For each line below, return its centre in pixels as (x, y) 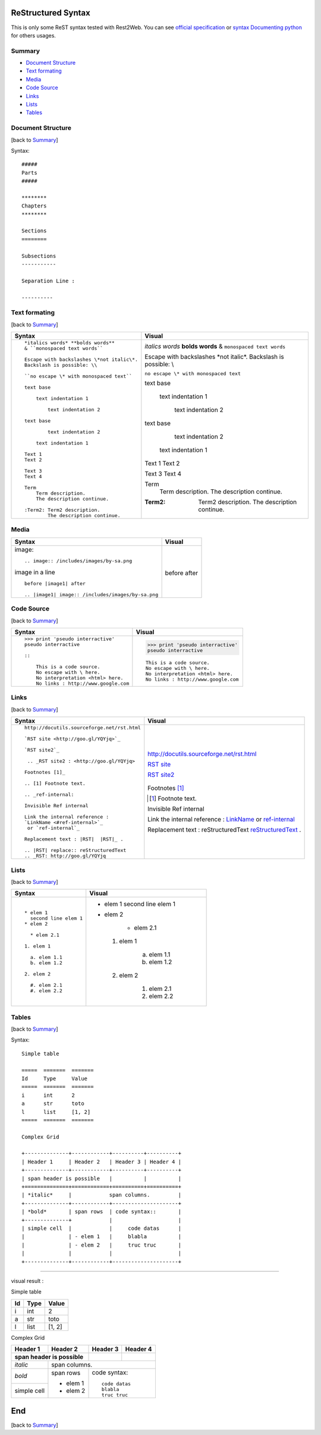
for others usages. (34, 35)
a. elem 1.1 (46, 957)
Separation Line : (48, 281)
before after (182, 573)
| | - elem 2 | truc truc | (101, 1245)
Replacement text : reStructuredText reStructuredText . (224, 830)
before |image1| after (55, 583)
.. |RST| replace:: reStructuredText (75, 850)
